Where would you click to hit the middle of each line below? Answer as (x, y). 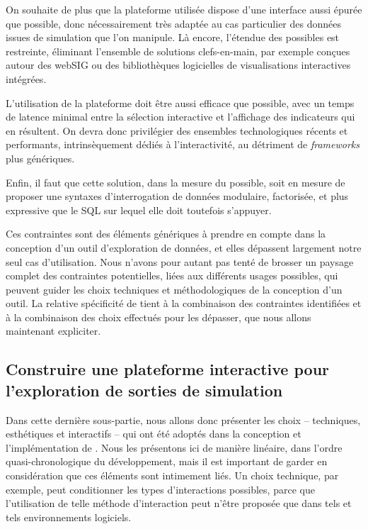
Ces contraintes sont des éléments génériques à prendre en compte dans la (166, 234)
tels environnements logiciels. (69, 517)
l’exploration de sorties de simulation (144, 390)
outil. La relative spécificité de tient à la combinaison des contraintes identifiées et (184, 303)
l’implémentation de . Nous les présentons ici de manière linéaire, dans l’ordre (174, 447)
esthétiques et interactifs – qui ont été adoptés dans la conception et (154, 434)
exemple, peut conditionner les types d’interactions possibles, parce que (160, 489)
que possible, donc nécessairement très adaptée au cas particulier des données (173, 23)
